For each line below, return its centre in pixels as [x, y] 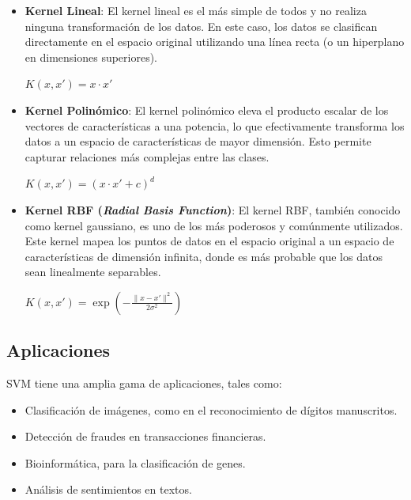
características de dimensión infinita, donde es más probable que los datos [204, 256]
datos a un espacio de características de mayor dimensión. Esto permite [198, 141]
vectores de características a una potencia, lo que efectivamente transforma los [215, 125]
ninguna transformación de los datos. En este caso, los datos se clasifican [201, 26]
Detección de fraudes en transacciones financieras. [145, 436]
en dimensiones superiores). [91, 57]
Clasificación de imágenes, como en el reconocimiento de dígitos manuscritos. [211, 409]
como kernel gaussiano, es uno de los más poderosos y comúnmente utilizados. [214, 225]
